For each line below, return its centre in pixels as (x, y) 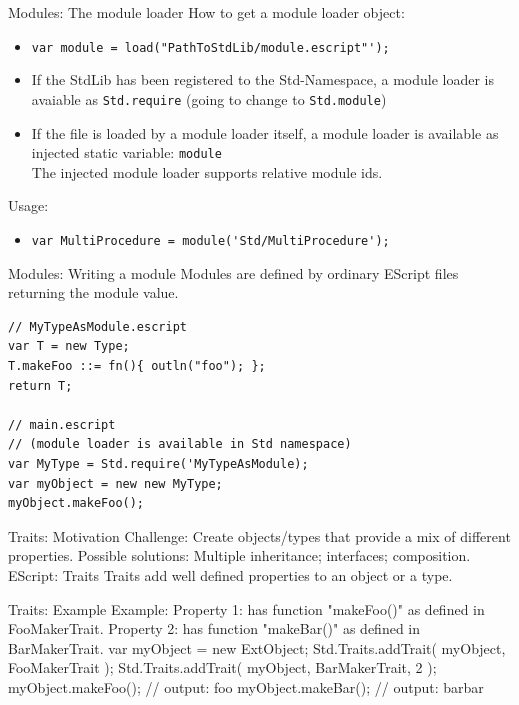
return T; (40, 385)
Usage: (28, 205)
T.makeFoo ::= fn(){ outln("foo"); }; (137, 365)
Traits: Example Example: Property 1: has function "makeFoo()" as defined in (246, 608)
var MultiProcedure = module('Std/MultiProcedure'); (210, 240)
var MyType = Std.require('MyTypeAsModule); (158, 463)
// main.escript (62, 424)
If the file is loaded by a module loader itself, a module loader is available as (265, 132)
